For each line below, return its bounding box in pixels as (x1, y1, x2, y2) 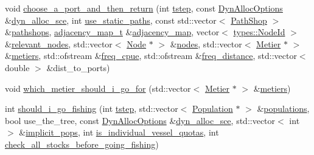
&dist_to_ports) (46, 61, 110, 74)
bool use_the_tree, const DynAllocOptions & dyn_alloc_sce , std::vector (5, 114, 276, 126)
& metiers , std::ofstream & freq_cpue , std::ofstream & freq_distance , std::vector (5, 49, 297, 62)
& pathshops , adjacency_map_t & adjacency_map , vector (5, 26, 220, 38)
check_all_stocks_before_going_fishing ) (5, 137, 159, 150)
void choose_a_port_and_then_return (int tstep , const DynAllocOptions (5, 2, 283, 14)
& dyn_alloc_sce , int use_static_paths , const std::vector (5, 13, 217, 26)
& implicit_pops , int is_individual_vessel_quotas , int (19, 126, 219, 139)
